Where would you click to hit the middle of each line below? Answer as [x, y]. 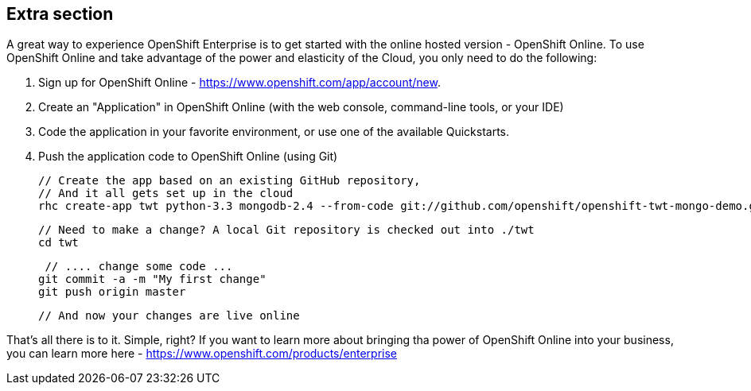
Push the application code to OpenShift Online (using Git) [188, 157]
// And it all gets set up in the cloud [166, 194]
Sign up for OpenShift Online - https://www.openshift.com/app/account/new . [239, 83]
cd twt [58, 243]
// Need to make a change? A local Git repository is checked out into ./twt [286, 230]
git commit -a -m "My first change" [152, 279]
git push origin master [112, 292]
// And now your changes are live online [169, 316]
